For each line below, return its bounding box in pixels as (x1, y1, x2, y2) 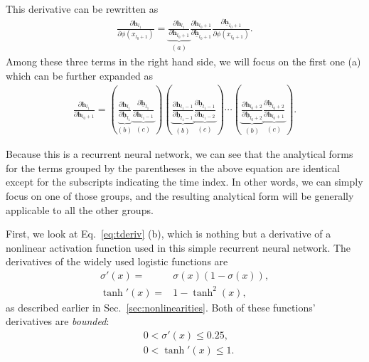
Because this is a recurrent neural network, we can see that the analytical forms (6, 147, 353, 161)
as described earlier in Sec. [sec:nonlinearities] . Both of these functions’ (6, 299, 316, 314)
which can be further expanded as (6, 68, 154, 82)
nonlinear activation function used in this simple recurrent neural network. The (6, 240, 351, 255)
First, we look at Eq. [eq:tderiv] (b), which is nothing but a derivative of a (6, 226, 331, 241)
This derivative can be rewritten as (6, 1, 159, 16)
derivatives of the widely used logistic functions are (6, 254, 228, 269)
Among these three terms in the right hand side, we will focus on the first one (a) (6, 54, 361, 69)
